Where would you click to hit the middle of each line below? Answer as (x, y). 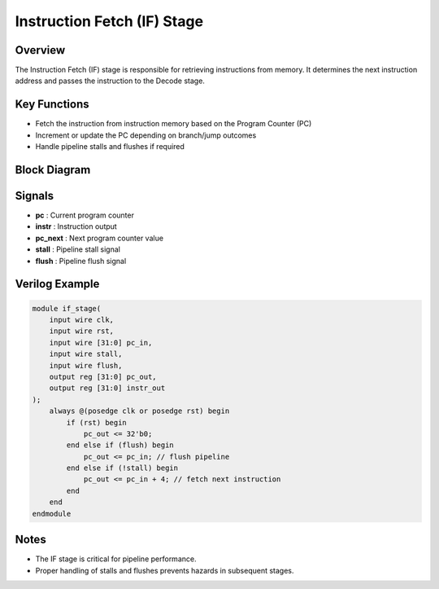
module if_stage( (67, 308)
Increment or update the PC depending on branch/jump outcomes (146, 135)
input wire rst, (81, 331)
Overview (40, 50)
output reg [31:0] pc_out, (103, 376)
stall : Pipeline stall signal (78, 249)
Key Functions (52, 105)
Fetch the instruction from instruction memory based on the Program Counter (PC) (174, 124)
